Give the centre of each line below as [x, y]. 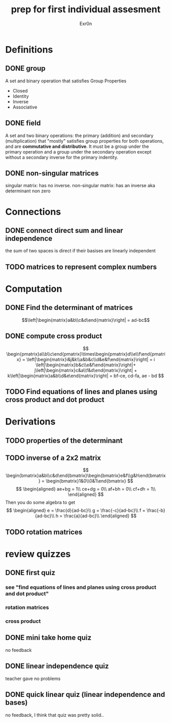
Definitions [29, 49]
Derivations [30, 422]
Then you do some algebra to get [40, 502]
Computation [34, 289]
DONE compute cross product [54, 336]
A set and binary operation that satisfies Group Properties [66, 81]
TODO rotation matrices [44, 532]
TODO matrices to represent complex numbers [81, 267]
